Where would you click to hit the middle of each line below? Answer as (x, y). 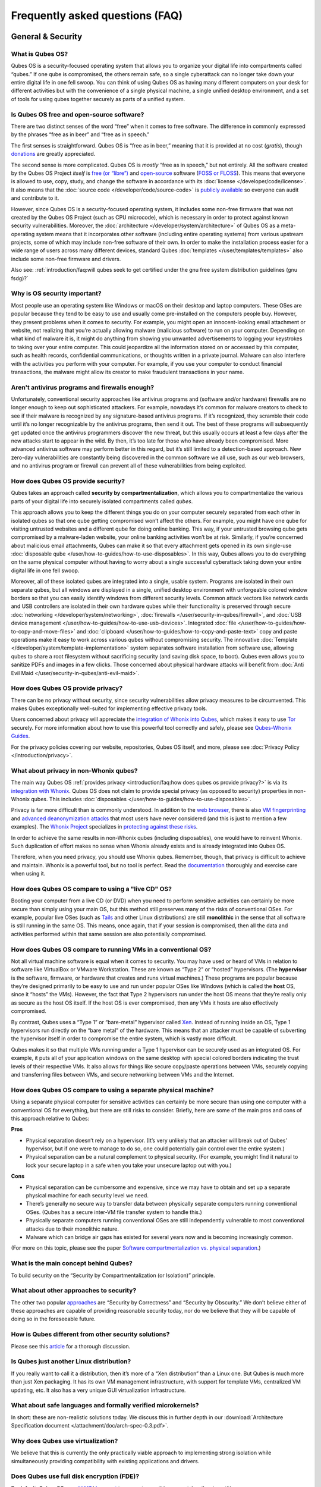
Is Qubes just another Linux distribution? (71, 1361)
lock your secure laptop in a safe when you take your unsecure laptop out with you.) (129, 1165)
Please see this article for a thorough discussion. (71, 1346)
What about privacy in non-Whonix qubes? (74, 770)
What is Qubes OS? (40, 54)
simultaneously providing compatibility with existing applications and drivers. (105, 1461)
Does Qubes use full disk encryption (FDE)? (75, 1476)
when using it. (28, 874)
